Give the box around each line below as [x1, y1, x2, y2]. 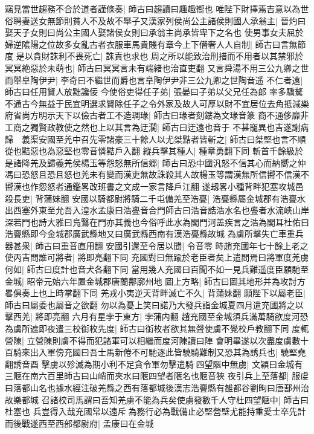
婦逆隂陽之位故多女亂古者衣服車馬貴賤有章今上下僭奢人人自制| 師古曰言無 [5, 37, 298, 50]
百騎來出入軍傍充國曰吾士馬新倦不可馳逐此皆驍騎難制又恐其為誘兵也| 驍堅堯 [5, 346, 306, 358]
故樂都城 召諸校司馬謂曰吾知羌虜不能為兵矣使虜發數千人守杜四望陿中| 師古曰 [5, 393, 309, 406]
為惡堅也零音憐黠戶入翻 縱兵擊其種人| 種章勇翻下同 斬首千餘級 [46, 144, 295, 157]
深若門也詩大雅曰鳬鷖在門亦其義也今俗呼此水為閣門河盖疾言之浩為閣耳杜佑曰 [5, 215, 309, 228]
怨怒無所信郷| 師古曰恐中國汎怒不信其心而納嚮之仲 [106, 156, 306, 169]
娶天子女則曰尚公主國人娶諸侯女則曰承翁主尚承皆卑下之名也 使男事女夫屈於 [5, 26, 304, 39]
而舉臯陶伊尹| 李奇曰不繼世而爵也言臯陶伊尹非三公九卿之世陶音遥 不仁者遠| [5, 73, 303, 86]
